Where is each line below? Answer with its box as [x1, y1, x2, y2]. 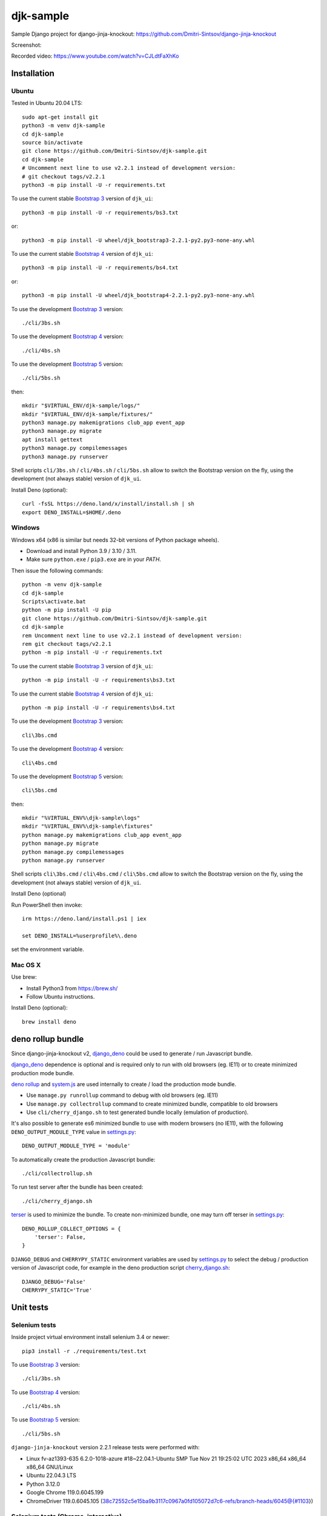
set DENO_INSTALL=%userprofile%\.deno [22, 932, 137, 939]
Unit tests [11, 1302, 48, 1312]
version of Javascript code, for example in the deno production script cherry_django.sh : [11, 1264, 230, 1272]
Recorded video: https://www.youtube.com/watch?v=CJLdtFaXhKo [11, 52, 179, 60]
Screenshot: [11, 41, 42, 49]
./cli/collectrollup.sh [22, 1170, 93, 1177]
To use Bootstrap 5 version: [11, 1416, 80, 1423]
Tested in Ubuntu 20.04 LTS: [11, 99, 83, 107]
